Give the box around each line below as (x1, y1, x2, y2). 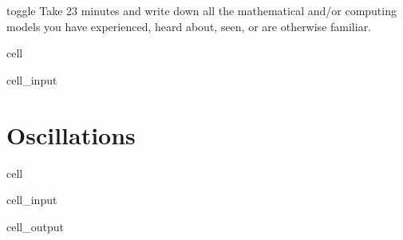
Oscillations (6, 118, 136, 151)
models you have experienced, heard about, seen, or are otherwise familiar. (6, 18, 372, 34)
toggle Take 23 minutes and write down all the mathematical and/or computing (6, 2, 397, 18)
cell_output (6, 218, 64, 234)
